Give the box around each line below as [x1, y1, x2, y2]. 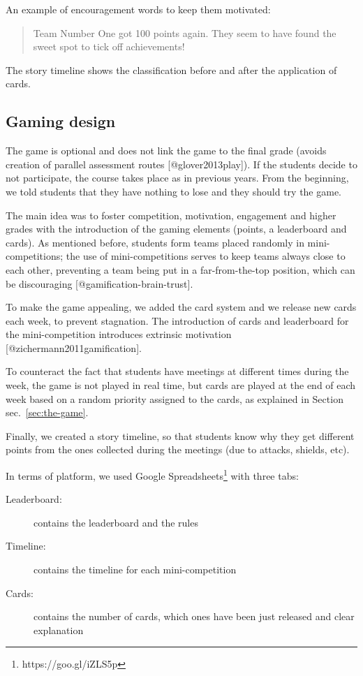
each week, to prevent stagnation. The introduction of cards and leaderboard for [6, 313, 349, 328]
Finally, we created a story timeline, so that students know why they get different [6, 428, 355, 443]
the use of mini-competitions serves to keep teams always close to [66, 249, 346, 263]
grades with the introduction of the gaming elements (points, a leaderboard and [6, 221, 347, 236]
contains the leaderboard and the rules [34, 515, 198, 529]
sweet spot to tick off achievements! [33, 39, 185, 54]
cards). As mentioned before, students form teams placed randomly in [6, 235, 304, 249]
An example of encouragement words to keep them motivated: [6, 2, 271, 16]
